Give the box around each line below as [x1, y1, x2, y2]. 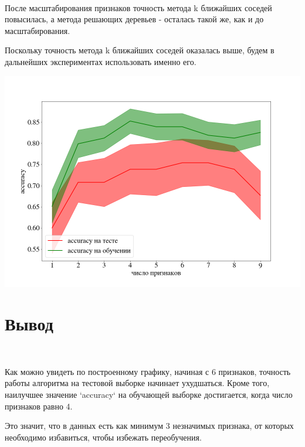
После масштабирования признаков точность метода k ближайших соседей [5, 1, 272, 13]
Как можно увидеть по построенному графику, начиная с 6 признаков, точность [5, 365, 291, 377]
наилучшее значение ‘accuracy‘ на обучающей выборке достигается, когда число [5, 388, 293, 401]
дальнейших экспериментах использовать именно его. [5, 55, 196, 67]
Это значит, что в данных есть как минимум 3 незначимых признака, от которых [5, 419, 294, 432]
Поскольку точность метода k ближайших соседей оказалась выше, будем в [5, 44, 274, 56]
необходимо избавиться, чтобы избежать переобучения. [5, 431, 202, 443]
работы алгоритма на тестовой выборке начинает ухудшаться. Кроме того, [5, 377, 270, 389]
